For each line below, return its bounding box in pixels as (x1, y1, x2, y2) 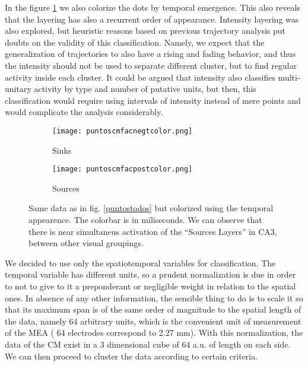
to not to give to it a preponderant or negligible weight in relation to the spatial (5, 280, 296, 292)
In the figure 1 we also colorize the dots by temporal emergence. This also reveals (5, 1, 300, 13)
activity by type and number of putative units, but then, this (34, 82, 256, 95)
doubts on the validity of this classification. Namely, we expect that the (5, 36, 265, 48)
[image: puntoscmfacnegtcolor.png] (52, 126, 193, 135)
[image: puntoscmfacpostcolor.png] (52, 165, 193, 174)
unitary (5, 82, 31, 95)
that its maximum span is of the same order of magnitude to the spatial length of (5, 303, 301, 316)
